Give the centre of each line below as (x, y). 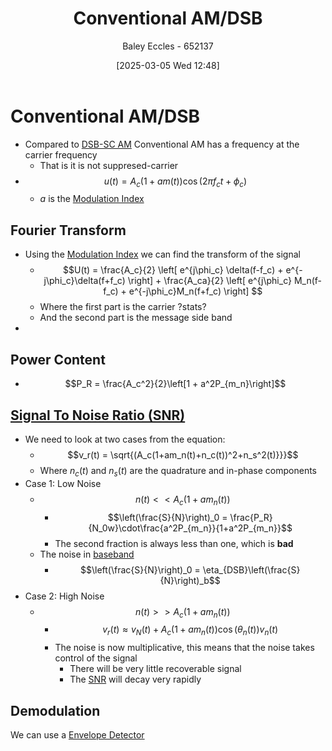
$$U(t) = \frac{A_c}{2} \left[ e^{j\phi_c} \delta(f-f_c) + (173, 270)
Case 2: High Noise (64, 596)
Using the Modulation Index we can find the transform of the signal (162, 254)
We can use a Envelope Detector (77, 734)
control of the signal (96, 658)
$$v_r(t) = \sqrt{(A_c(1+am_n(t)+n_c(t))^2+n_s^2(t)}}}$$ (183, 454)
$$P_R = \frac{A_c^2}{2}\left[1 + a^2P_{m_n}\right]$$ (175, 384)
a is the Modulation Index (92, 199)
